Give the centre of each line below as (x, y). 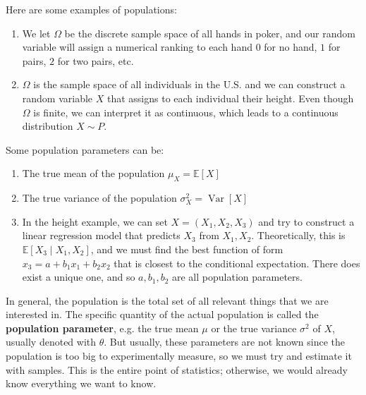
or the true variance (254, 328)
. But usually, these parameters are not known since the (224, 342)
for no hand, (291, 47)
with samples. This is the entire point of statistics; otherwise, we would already (177, 369)
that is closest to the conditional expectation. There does (237, 263)
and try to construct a (306, 221)
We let (36, 33)
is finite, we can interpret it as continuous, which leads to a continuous (186, 112)
